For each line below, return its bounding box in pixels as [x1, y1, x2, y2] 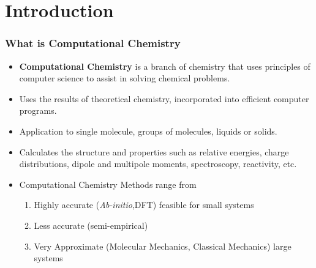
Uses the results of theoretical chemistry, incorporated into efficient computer [19, 92, 309, 105]
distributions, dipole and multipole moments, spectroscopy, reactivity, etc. [19, 157, 297, 170]
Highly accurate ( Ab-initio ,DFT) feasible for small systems [34, 198, 254, 211]
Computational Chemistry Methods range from [19, 177, 197, 190]
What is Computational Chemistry [5, 35, 181, 51]
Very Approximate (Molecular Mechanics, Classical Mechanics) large [34, 239, 292, 252]
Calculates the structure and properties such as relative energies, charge [19, 145, 289, 158]
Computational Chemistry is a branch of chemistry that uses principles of [19, 59, 310, 72]
